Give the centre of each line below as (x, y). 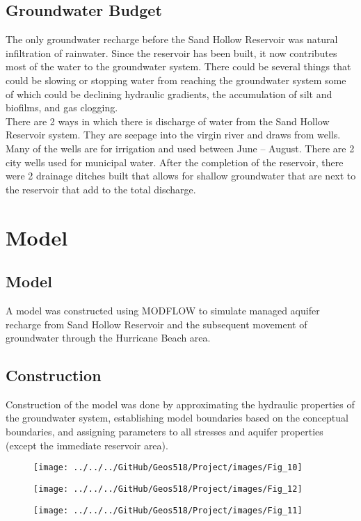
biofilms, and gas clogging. (62, 107)
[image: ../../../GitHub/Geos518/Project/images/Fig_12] (168, 489)
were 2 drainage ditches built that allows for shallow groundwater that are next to (181, 176)
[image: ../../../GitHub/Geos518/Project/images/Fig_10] (168, 468)
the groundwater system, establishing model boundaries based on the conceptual (177, 418)
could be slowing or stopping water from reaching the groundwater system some (176, 80)
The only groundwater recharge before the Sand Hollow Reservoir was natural (172, 39)
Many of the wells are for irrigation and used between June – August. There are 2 (180, 148)
